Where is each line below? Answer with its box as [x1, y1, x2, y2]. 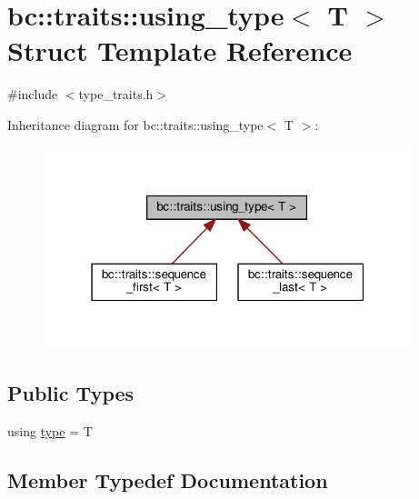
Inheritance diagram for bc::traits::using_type [7, 115, 264, 134]
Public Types [7, 378, 135, 406]
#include [7, 85, 58, 104]
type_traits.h [78, 85, 154, 104]
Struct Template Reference [7, 32, 353, 69]
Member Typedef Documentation [7, 465, 328, 494]
